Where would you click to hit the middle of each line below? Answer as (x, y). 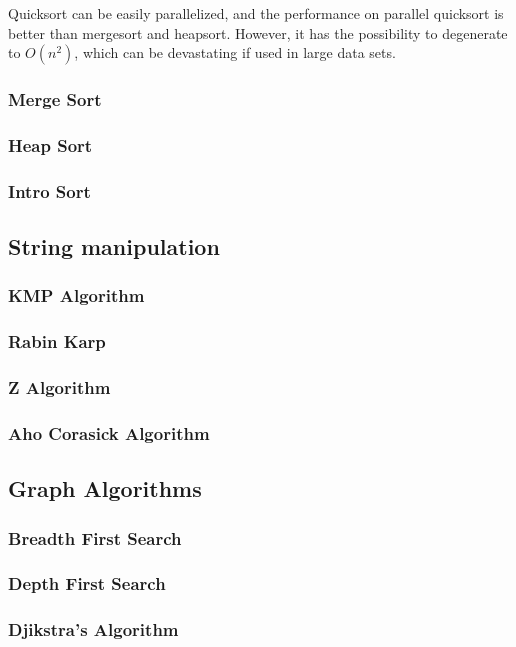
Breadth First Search (95, 537)
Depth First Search (87, 583)
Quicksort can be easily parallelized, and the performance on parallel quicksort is (256, 13)
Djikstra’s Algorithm (93, 629)
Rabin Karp (57, 341)
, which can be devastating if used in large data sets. (235, 52)
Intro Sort (49, 190)
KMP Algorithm (76, 295)
